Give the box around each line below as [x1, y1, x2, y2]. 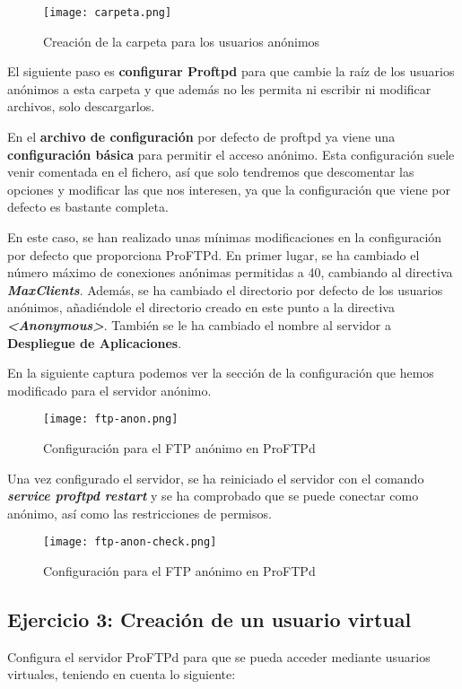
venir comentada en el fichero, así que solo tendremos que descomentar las [7, 162, 414, 181]
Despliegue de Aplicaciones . [7, 333, 182, 352]
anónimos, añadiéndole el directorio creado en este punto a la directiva [7, 298, 395, 317]
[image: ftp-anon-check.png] [43, 536, 217, 549]
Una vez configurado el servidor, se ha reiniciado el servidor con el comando [7, 468, 424, 487]
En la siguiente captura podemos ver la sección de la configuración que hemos [7, 363, 434, 382]
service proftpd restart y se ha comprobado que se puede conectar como [7, 486, 419, 505]
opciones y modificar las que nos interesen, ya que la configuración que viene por [7, 179, 450, 198]
